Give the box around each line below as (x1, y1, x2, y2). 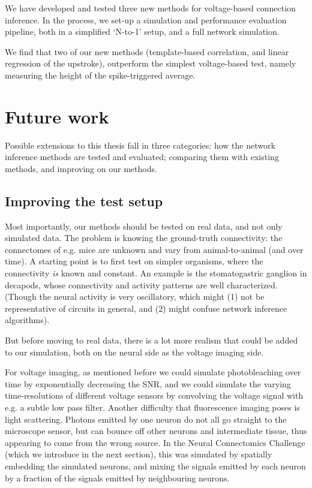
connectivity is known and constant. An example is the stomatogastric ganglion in (5, 267, 307, 279)
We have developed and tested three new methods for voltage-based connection (5, 2, 296, 14)
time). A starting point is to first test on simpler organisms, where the (5, 255, 263, 267)
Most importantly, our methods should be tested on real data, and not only (5, 219, 283, 232)
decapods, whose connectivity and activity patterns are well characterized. (5, 278, 278, 291)
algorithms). (5, 314, 50, 326)
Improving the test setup (5, 191, 163, 210)
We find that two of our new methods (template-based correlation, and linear (5, 45, 289, 58)
